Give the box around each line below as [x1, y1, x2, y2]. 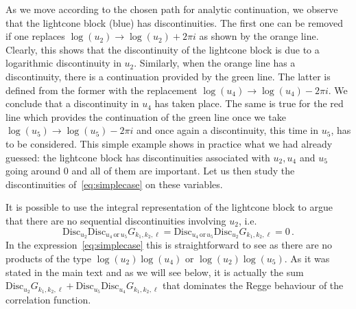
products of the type [5, 251, 91, 265]
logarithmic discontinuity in [5, 56, 121, 70]
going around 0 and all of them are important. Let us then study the [5, 163, 295, 178]
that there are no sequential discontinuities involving [5, 213, 226, 227]
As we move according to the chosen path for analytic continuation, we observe [5, 2, 338, 16]
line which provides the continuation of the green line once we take [5, 109, 286, 124]
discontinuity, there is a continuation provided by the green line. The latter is [5, 69, 331, 83]
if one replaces [5, 29, 65, 43]
